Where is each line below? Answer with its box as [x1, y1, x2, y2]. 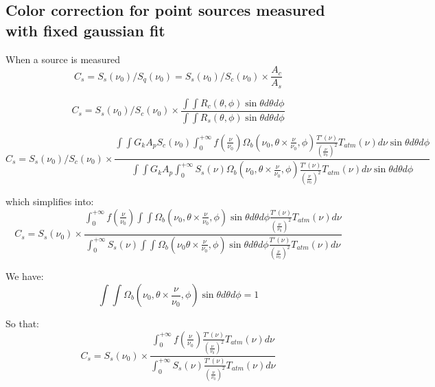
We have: [5, 269, 44, 283]
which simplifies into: [5, 194, 94, 209]
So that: [5, 316, 40, 331]
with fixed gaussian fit [5, 19, 165, 40]
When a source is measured [5, 51, 121, 66]
